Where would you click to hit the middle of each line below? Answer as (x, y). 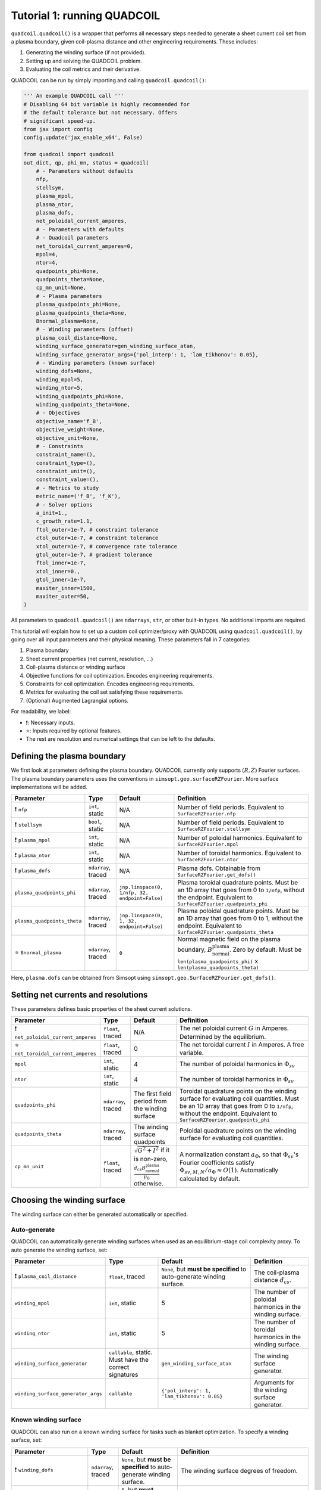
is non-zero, (151, 1159)
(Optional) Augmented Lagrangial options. (77, 700)
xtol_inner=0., (58, 571)
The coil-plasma (277, 1272)
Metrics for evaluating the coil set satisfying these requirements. (105, 692)
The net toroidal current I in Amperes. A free (242, 1044)
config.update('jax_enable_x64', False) (83, 138)
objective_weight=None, (70, 430)
